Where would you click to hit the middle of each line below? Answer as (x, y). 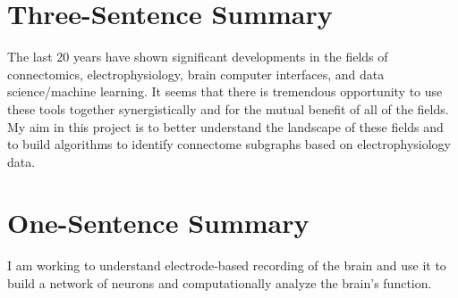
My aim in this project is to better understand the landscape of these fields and (225, 126)
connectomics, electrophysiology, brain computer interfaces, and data (196, 74)
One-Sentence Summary (158, 223)
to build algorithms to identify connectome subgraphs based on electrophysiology (229, 144)
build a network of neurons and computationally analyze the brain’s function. (220, 283)
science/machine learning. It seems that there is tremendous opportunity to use (225, 91)
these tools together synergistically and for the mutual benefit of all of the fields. (228, 108)
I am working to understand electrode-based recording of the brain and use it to (227, 265)
